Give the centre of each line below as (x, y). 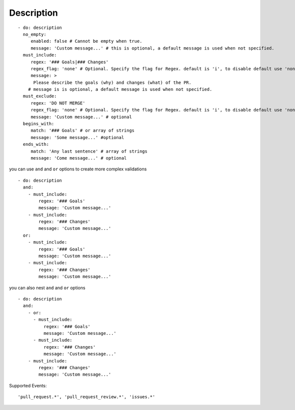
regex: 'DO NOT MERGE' (58, 103)
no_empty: (35, 34)
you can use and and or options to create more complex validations (78, 169)
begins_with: (39, 124)
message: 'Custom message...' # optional (81, 117)
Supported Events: (28, 385)
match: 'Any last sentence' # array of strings (89, 151)
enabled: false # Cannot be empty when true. (87, 41)
